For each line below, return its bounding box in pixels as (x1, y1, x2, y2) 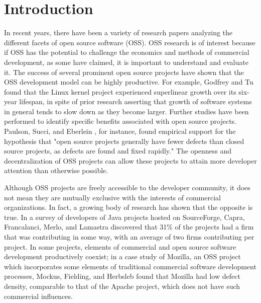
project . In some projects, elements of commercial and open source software (4, 241, 236, 252)
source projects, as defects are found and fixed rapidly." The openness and (4, 145, 232, 156)
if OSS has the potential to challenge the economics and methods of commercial (4, 47, 249, 57)
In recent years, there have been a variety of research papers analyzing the (4, 27, 233, 38)
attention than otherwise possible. (4, 165, 108, 176)
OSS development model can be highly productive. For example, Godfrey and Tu (4, 77, 253, 87)
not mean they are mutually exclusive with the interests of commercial (4, 192, 221, 202)
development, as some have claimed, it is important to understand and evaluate (4, 56, 248, 67)
